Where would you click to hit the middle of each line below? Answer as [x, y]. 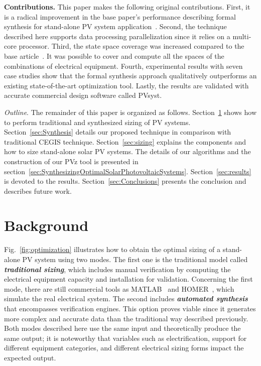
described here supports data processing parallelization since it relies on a [117, 36]
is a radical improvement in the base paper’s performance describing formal [120, 16]
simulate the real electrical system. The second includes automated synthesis [126, 298]
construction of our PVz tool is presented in [71, 161]
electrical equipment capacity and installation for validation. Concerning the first [128, 279]
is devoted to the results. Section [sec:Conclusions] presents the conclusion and [125, 181]
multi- [242, 36]
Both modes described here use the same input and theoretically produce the [122, 328]
